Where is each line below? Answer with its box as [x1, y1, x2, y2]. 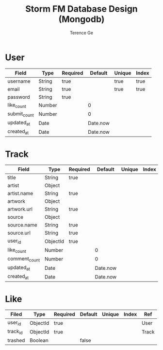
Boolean [30, 337, 49, 344]
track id [7, 328, 23, 336]
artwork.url [7, 206, 33, 212]
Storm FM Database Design [25, 3, 138, 15]
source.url [7, 229, 31, 236]
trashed [7, 337, 25, 344]
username [7, 78, 31, 85]
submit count [7, 110, 34, 118]
